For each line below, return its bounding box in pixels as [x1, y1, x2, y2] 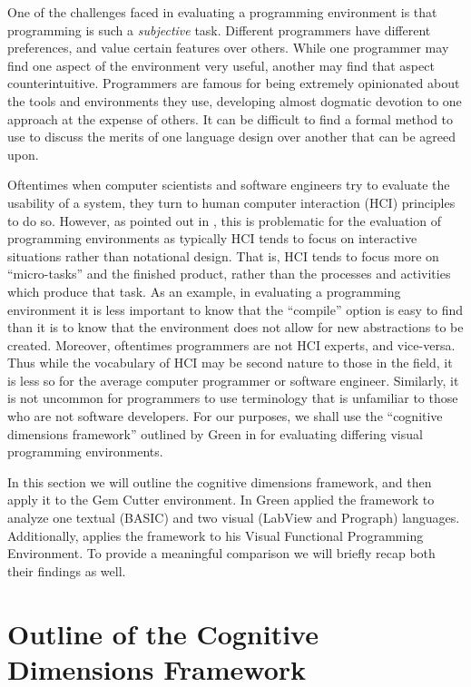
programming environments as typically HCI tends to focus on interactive [7, 229, 417, 248]
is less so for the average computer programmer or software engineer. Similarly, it [7, 370, 459, 389]
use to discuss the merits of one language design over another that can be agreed [7, 127, 456, 146]
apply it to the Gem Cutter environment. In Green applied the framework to [7, 490, 435, 509]
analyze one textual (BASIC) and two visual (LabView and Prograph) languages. [7, 508, 460, 527]
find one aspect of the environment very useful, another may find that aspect [7, 55, 435, 74]
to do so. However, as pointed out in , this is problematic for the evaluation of [7, 211, 441, 230]
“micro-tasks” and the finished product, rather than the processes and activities [7, 264, 451, 283]
